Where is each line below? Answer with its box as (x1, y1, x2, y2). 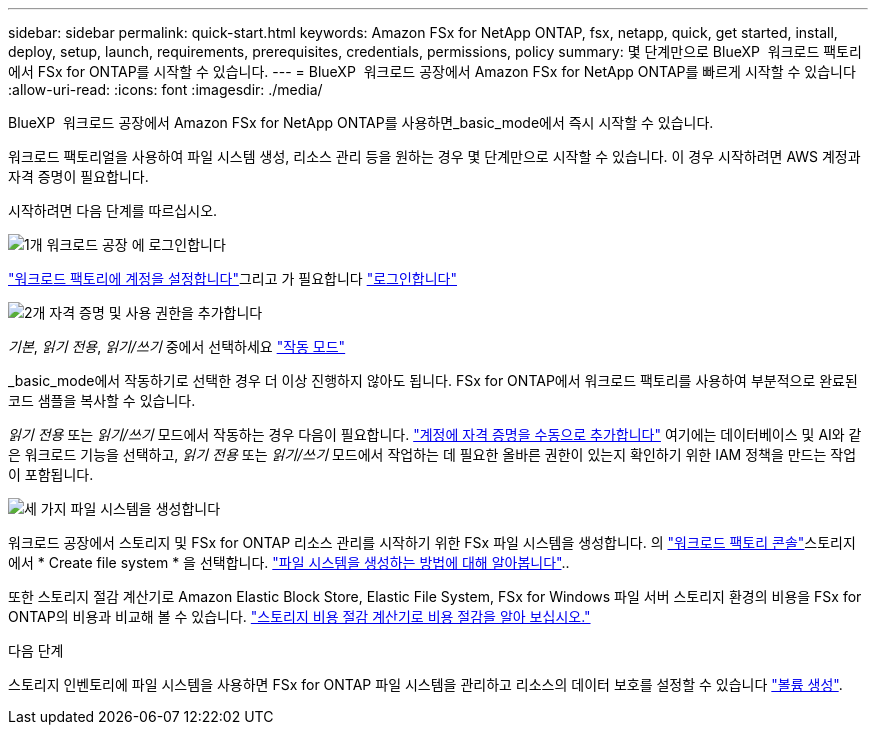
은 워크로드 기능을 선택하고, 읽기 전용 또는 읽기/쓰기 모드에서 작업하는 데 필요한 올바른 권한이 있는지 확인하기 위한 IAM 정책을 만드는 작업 (8, 446, 857, 463)
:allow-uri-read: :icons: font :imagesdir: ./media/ (8, 81, 323, 98)
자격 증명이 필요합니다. (8, 168, 149, 185)
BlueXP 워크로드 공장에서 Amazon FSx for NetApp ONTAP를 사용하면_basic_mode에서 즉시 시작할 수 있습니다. (8, 114, 714, 131)
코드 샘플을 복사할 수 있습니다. (8, 392, 196, 409)
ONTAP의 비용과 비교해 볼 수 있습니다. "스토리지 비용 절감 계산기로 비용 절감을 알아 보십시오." (8, 608, 591, 625)
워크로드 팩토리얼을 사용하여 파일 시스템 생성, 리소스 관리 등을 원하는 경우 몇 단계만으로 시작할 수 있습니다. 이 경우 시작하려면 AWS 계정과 (8, 148, 861, 165)
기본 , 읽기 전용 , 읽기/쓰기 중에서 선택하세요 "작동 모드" (8, 338, 346, 355)
